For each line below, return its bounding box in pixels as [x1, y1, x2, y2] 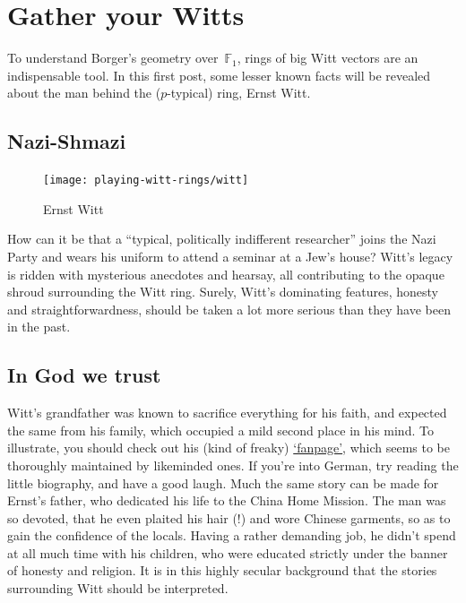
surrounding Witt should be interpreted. [7, 579, 229, 598]
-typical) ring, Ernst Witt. [167, 83, 311, 102]
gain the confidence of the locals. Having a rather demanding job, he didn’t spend [7, 526, 456, 545]
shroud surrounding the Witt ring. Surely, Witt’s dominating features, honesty [7, 282, 438, 301]
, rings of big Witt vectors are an [237, 48, 419, 67]
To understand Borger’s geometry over [7, 48, 219, 67]
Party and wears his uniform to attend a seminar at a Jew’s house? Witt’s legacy [7, 246, 453, 265]
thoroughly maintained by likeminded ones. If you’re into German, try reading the [7, 455, 459, 474]
